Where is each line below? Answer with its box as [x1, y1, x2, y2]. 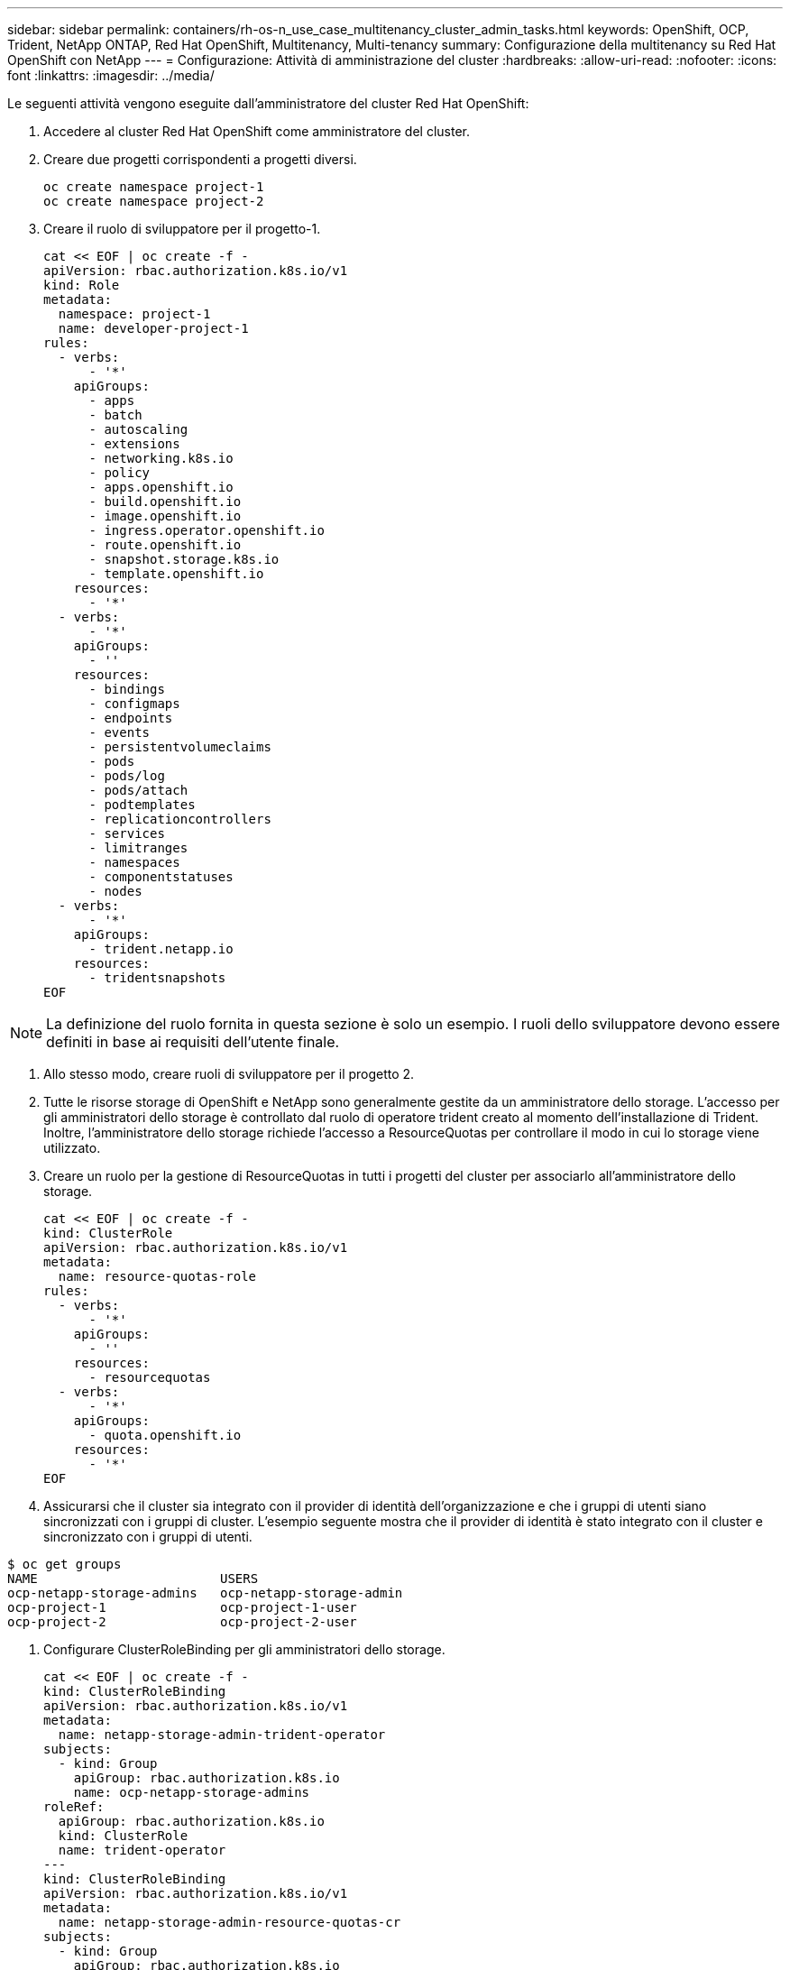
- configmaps [88, 696, 180, 711]
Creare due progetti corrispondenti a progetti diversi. [43, 152, 357, 167]
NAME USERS [7, 1571, 259, 1586]
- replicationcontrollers [88, 812, 271, 826]
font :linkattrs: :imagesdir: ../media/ [7, 68, 215, 83]
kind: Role [43, 278, 120, 292]
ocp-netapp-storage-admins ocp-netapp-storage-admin [7, 1586, 403, 1600]
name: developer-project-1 [58, 321, 249, 336]
